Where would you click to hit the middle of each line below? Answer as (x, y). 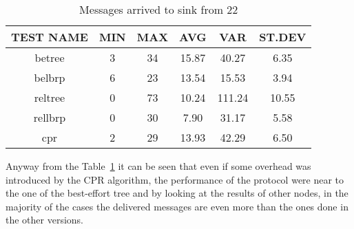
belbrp (50, 77)
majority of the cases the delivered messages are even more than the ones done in (177, 206)
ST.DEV (283, 37)
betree (50, 57)
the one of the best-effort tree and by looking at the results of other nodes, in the (177, 193)
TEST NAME (50, 37)
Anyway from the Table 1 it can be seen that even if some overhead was (158, 166)
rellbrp (50, 117)
